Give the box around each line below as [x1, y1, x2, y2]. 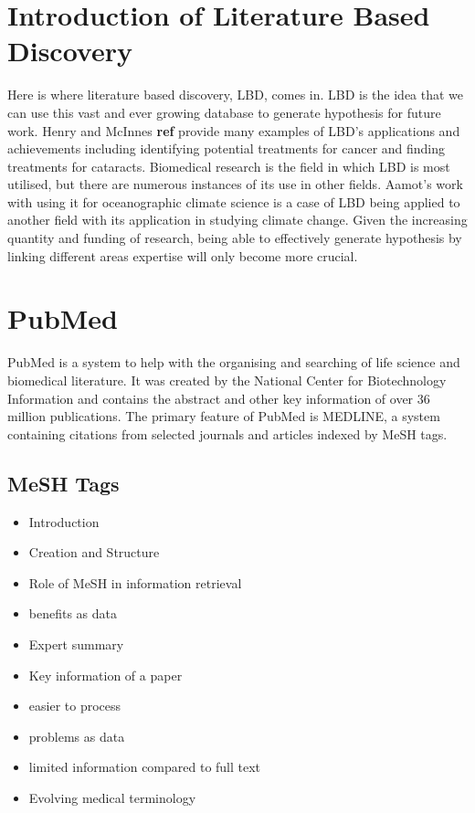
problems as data [28, 726, 125, 745]
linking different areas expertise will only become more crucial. [7, 246, 358, 265]
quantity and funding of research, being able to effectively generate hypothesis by [7, 228, 462, 248]
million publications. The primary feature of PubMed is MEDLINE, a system [7, 406, 440, 426]
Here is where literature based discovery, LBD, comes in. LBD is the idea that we [7, 85, 464, 104]
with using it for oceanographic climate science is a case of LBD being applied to [7, 192, 460, 211]
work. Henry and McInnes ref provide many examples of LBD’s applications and [7, 121, 460, 140]
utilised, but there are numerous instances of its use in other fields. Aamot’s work [7, 174, 463, 194]
